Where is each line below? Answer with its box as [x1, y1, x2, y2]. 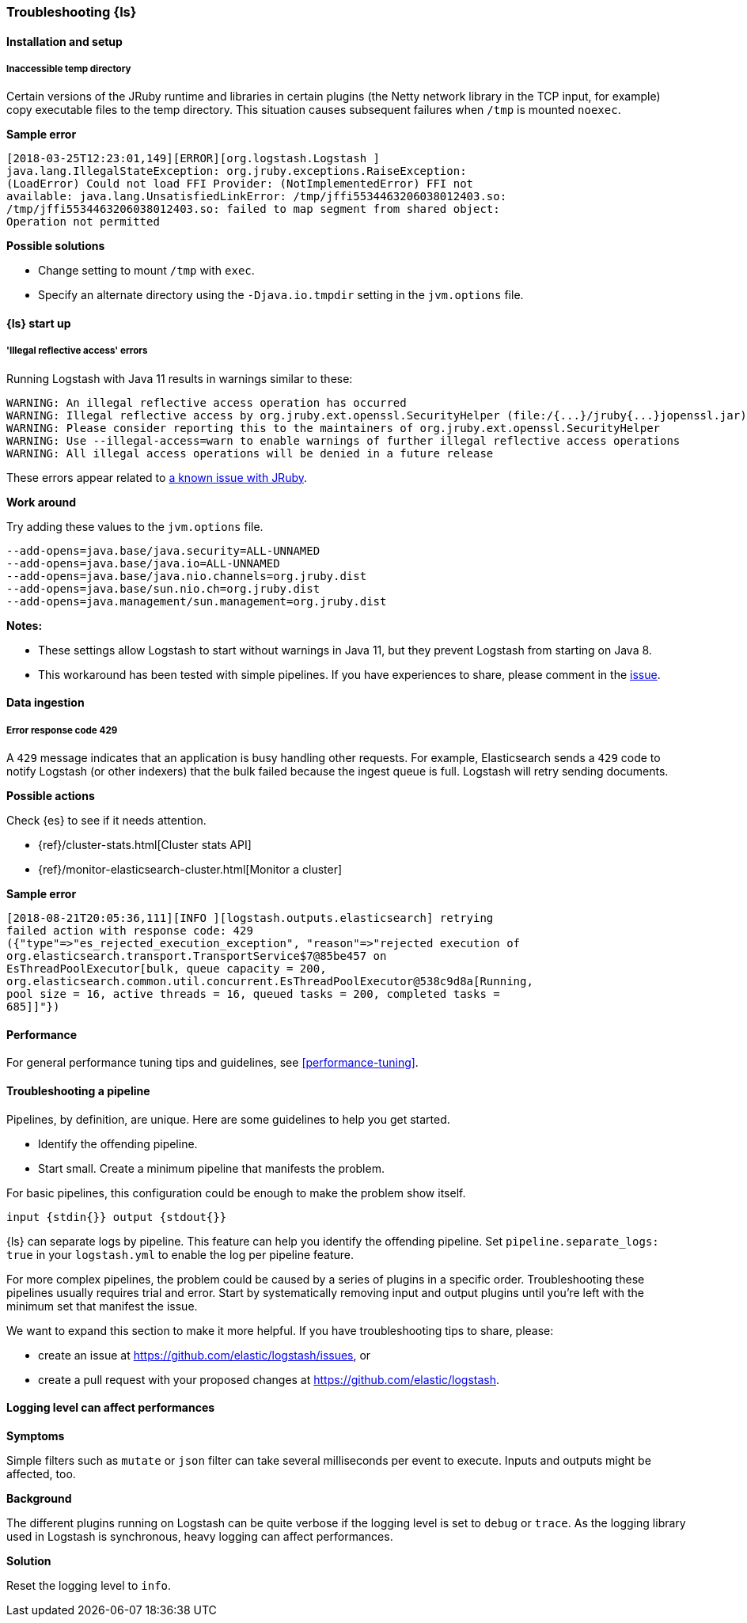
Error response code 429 [6, 724, 118, 736]
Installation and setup [6, 34, 123, 48]
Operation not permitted [6, 215, 160, 229]
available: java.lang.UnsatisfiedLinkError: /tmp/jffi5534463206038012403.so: [6, 190, 507, 203]
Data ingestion [6, 696, 85, 710]
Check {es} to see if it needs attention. [6, 813, 207, 828]
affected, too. [6, 1466, 76, 1481]
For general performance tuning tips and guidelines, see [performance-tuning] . [6, 1056, 419, 1070]
